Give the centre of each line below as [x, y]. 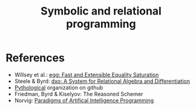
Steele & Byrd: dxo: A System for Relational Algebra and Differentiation [102, 81]
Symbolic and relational [101, 11]
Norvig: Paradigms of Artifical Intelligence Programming [84, 100]
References [35, 58]
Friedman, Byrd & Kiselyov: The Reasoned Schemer [79, 94]
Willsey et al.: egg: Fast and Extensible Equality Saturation [87, 74]
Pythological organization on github [59, 87]
